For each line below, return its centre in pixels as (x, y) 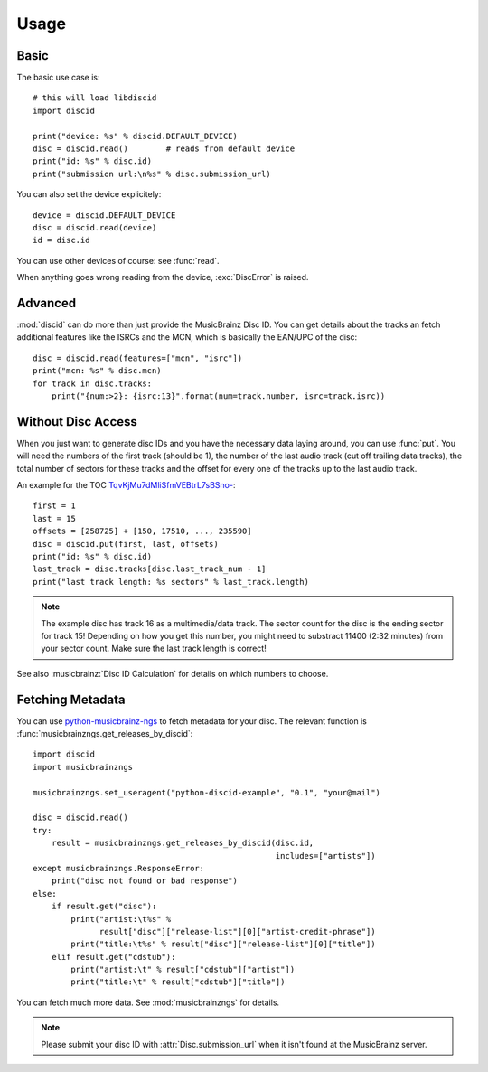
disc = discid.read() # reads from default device (164, 149)
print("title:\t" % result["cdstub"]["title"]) (178, 982)
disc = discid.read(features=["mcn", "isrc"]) (138, 358)
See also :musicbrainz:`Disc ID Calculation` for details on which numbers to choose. (173, 673)
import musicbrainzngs (83, 767)
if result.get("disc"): (104, 907)
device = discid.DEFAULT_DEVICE (104, 215)
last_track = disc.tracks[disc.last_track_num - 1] (150, 569)
